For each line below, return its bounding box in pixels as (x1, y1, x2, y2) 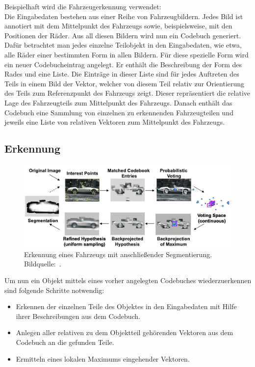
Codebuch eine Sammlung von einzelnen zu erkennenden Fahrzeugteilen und (4, 107, 233, 117)
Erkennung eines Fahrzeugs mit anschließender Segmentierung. (24, 249, 212, 259)
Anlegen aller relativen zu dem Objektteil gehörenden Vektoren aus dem (16, 327, 233, 338)
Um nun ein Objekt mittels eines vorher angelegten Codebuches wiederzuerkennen (4, 275, 252, 286)
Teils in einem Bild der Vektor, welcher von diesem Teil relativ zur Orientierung (4, 78, 245, 88)
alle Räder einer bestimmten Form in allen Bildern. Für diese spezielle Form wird (4, 49, 249, 59)
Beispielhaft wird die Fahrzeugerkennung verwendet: (4, 1, 161, 11)
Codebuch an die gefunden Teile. (16, 337, 114, 347)
